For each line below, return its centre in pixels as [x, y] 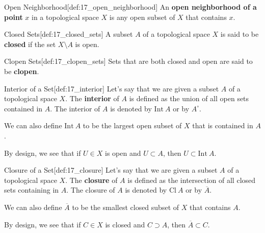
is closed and [125, 224]
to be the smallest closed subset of [126, 207]
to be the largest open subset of [132, 125]
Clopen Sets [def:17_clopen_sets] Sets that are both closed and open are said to [128, 61]
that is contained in [223, 125]
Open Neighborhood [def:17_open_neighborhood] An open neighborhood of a [130, 7]
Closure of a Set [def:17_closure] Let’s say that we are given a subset [111, 170]
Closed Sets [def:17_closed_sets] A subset [69, 34]
